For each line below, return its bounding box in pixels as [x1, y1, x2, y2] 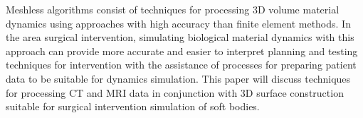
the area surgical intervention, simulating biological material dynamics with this [6, 30, 354, 45]
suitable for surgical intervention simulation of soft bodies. [6, 99, 260, 114]
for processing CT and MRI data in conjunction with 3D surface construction [6, 85, 344, 100]
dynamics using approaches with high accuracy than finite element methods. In [6, 16, 351, 30]
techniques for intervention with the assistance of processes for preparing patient [6, 57, 357, 72]
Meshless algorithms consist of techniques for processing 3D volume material [6, 2, 340, 16]
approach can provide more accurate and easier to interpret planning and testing [6, 43, 358, 58]
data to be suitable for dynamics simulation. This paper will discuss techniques [6, 71, 351, 85]
